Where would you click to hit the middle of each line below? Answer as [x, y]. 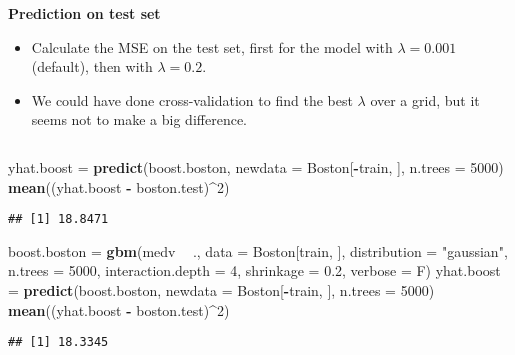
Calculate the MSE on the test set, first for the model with [212, 46]
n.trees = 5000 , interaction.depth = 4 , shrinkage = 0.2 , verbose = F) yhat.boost [254, 270]
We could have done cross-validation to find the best [192, 99]
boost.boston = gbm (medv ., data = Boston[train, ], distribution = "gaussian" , [258, 250]
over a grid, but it [425, 99]
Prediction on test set [84, 13]
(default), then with [92, 66]
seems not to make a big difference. [139, 119]
